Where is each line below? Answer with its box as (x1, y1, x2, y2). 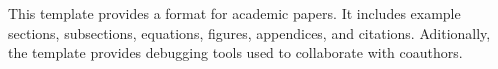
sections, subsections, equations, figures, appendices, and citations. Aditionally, (8, 22, 491, 43)
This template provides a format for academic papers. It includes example (8, 3, 461, 23)
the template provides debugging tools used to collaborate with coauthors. (8, 42, 463, 63)
